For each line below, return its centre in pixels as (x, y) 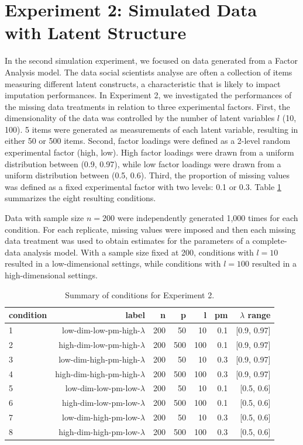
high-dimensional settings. (51, 275)
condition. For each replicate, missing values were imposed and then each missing (150, 229)
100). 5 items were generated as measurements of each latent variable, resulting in (151, 129)
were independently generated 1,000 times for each (208, 218)
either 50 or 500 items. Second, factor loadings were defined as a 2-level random (148, 141)
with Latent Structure (96, 32)
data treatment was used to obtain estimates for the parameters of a (127, 241)
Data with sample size (44, 218)
